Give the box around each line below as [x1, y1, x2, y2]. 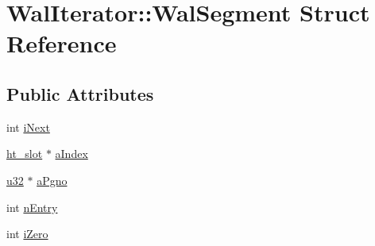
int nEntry [6, 198, 58, 215]
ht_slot [6, 145, 43, 162]
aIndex [55, 145, 88, 162]
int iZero [6, 225, 48, 242]
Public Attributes [6, 81, 154, 106]
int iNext [6, 118, 50, 135]
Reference [6, 27, 117, 60]
